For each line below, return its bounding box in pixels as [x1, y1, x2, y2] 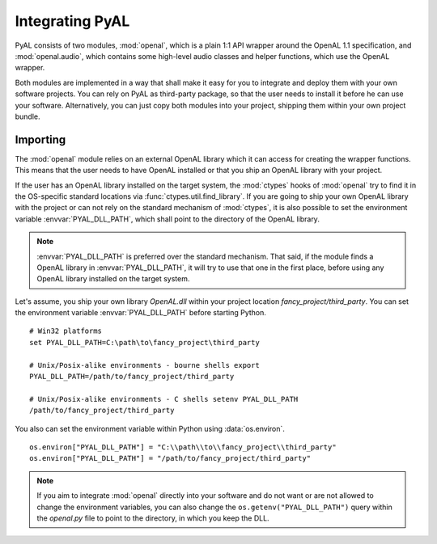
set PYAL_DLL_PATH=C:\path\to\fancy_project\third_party [29, 338, 261, 347]
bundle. [15, 112, 40, 121]
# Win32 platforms [29, 327, 103, 335]
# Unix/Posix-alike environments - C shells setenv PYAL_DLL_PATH [29, 394, 299, 403]
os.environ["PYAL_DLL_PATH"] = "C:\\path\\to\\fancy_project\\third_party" [29, 443, 337, 452]
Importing [15, 133, 66, 146]
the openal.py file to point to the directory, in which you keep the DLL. [36, 513, 270, 523]
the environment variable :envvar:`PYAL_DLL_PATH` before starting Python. [15, 308, 267, 318]
